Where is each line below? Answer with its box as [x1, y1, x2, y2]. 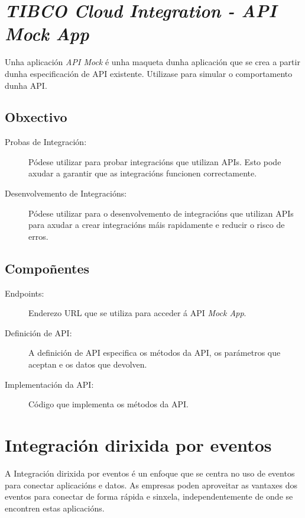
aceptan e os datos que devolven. [28, 358, 147, 371]
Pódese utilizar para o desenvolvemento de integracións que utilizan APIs [28, 207, 294, 219]
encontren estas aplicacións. [5, 501, 105, 514]
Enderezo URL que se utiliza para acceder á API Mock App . [28, 307, 246, 319]
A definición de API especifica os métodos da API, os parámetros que [28, 346, 281, 359]
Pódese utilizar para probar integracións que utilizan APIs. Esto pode [28, 155, 281, 168]
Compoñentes [5, 259, 90, 277]
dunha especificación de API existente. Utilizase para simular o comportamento [5, 67, 293, 79]
